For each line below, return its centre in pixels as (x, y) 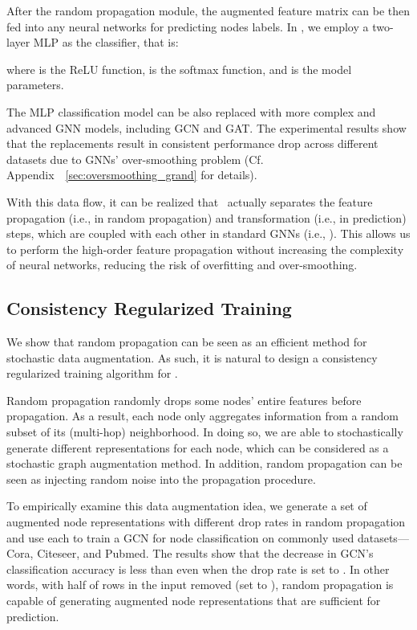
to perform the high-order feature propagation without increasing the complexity (205, 249)
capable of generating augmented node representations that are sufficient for (194, 601)
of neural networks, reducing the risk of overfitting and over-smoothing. (182, 265)
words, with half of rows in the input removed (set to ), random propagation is (200, 585)
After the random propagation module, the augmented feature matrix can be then (208, 10)
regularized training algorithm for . (92, 373)
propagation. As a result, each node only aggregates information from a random (202, 416)
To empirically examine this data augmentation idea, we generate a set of (187, 506)
